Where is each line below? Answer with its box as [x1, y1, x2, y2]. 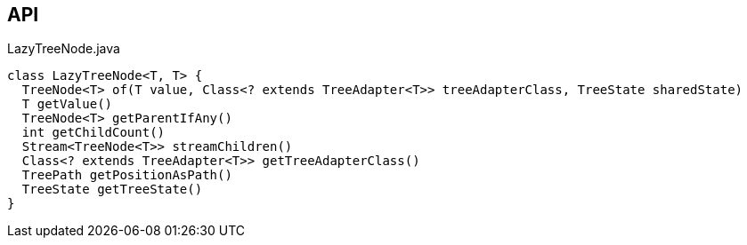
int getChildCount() [21, 125, 166, 140]
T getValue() [21, 97, 113, 112]
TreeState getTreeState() [21, 182, 203, 197]
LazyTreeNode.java [7, 41, 120, 57]
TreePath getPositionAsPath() [21, 168, 232, 183]
